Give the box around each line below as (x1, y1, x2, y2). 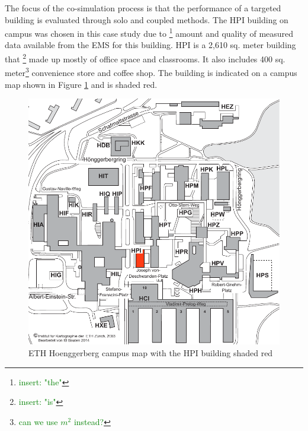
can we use (18, 415, 58, 427)
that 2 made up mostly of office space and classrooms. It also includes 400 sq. (5, 51, 285, 65)
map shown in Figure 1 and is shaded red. (5, 78, 158, 90)
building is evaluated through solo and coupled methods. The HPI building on (5, 13, 288, 26)
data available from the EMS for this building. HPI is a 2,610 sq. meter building (5, 39, 296, 51)
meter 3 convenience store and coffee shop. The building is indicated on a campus (5, 65, 297, 78)
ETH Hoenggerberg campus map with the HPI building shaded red (28, 347, 273, 359)
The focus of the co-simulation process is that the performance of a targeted (5, 2, 281, 14)
